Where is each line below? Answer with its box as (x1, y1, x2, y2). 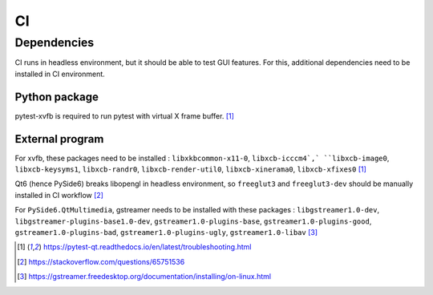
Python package (14, 90, 99, 103)
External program (14, 132, 104, 146)
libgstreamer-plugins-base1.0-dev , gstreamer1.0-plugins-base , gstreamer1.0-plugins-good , (14, 216, 372, 226)
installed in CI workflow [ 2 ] (14, 190, 104, 200)
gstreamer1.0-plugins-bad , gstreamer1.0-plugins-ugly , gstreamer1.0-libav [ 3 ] (14, 227, 318, 236)
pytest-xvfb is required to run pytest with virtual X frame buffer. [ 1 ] (14, 111, 234, 120)
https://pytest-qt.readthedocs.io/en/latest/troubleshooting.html (42, 242, 252, 252)
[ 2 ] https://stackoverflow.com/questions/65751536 (17, 257, 185, 266)
